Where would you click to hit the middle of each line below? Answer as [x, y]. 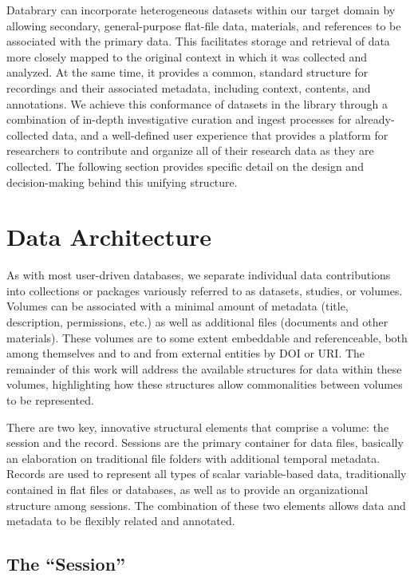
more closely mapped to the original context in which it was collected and [187, 56]
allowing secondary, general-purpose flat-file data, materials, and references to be [204, 25]
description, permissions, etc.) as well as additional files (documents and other [197, 322]
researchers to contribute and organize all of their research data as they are [190, 150]
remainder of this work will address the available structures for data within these [204, 368]
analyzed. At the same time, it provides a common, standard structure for [187, 72]
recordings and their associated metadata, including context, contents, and [189, 87]
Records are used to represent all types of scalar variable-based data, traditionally [207, 474]
